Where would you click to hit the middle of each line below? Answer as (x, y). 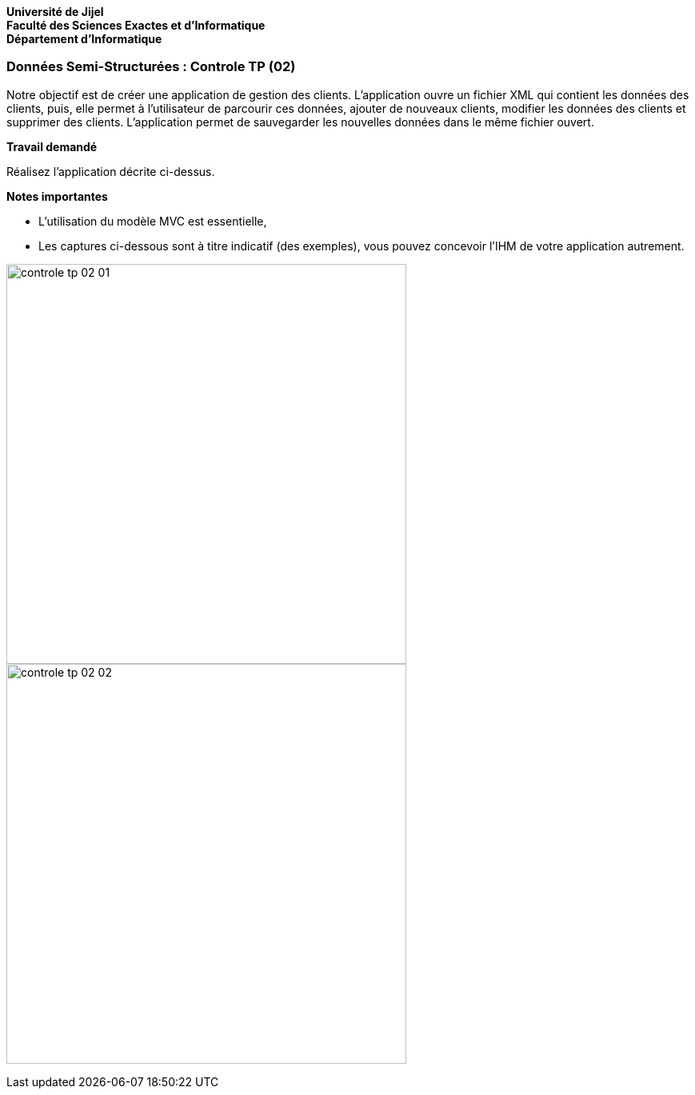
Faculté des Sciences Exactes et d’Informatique (136, 25)
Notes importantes (57, 196)
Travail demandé (52, 146)
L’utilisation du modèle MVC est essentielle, (153, 221)
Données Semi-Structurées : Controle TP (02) (151, 67)
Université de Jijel (55, 12)
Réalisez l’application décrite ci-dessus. (111, 171)
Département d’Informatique (84, 39)
